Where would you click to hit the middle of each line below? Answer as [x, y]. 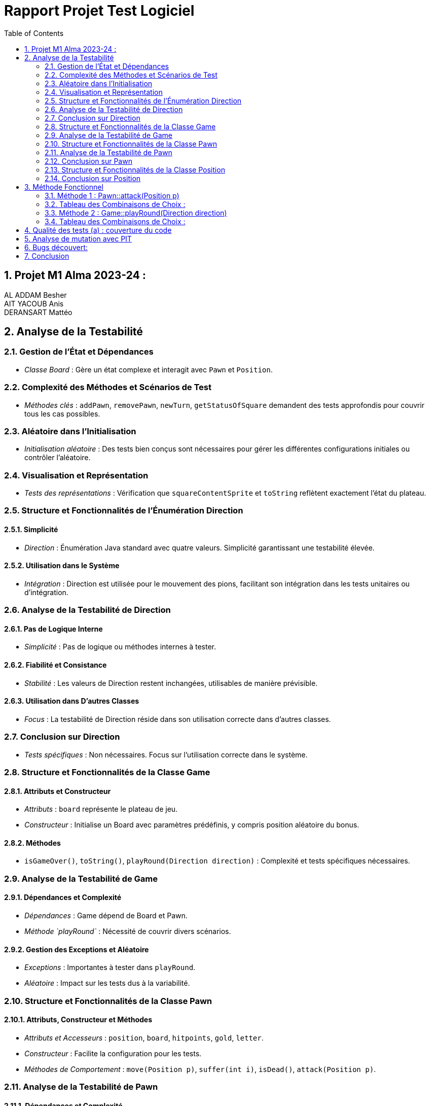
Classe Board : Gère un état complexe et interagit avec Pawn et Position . [149, 369]
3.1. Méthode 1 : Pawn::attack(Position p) [112, 195]
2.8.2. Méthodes [32, 843]
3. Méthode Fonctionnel [64, 187]
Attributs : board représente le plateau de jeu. [101, 809]
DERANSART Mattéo [38, 312]
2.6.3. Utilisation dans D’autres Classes [72, 701]
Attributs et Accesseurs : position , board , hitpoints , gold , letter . [144, 1038]
